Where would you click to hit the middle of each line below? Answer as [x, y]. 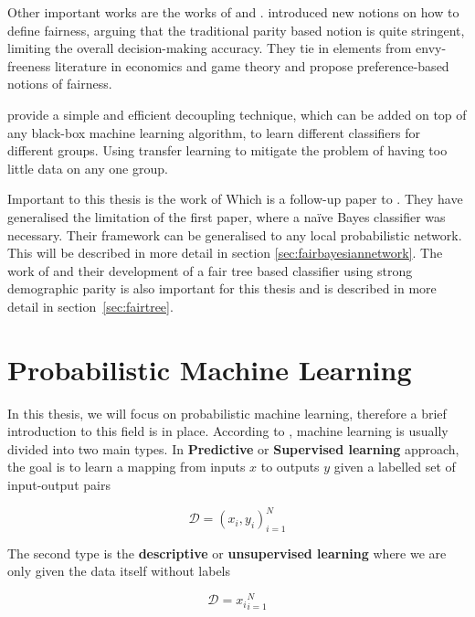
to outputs [290, 467]
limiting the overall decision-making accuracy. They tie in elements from [210, 48]
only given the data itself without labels [119, 571]
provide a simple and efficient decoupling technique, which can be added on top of [237, 114]
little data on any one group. [88, 168]
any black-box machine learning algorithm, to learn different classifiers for [214, 132]
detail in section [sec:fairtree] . [90, 306]
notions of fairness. [60, 84]
